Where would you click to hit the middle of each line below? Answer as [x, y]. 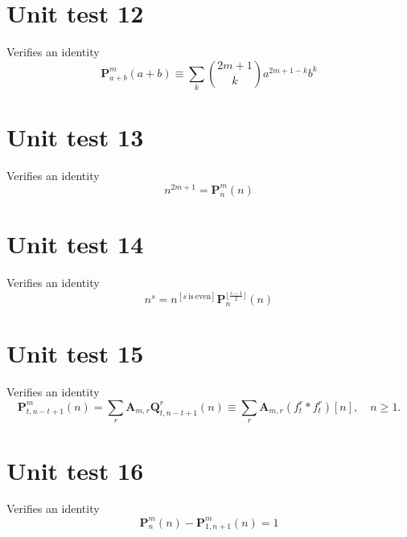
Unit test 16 [75, 470]
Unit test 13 [75, 137]
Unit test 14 [75, 244]
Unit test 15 [75, 353]
